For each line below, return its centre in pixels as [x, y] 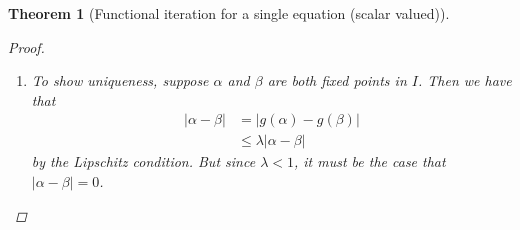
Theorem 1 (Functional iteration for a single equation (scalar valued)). [229, 13]
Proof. [26, 46]
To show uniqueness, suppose [120, 80]
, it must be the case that [369, 161]
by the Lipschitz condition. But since [143, 161]
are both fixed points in [337, 80]
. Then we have [464, 80]
